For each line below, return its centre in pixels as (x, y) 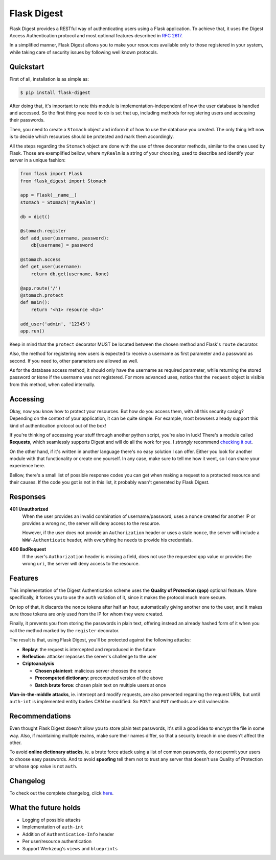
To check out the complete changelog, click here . (62, 793)
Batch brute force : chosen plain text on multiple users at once (100, 685)
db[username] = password (62, 245)
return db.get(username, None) (70, 274)
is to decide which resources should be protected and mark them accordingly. (92, 137)
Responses (28, 497)
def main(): (35, 302)
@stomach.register (43, 231)
